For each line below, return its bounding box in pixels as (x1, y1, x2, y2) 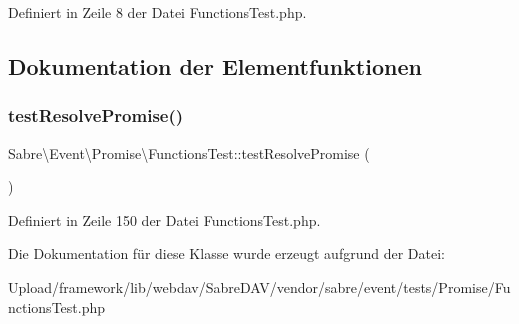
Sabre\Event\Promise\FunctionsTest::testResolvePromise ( (8, 142, 370, 163)
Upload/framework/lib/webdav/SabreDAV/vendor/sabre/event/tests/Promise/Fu (8, 276, 511, 297)
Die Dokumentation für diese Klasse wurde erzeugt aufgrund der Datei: (8, 243, 445, 264)
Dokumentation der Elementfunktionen (8, 50, 422, 81)
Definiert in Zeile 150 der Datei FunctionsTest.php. (8, 209, 321, 230)
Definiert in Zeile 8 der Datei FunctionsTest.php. (8, 2, 307, 22)
